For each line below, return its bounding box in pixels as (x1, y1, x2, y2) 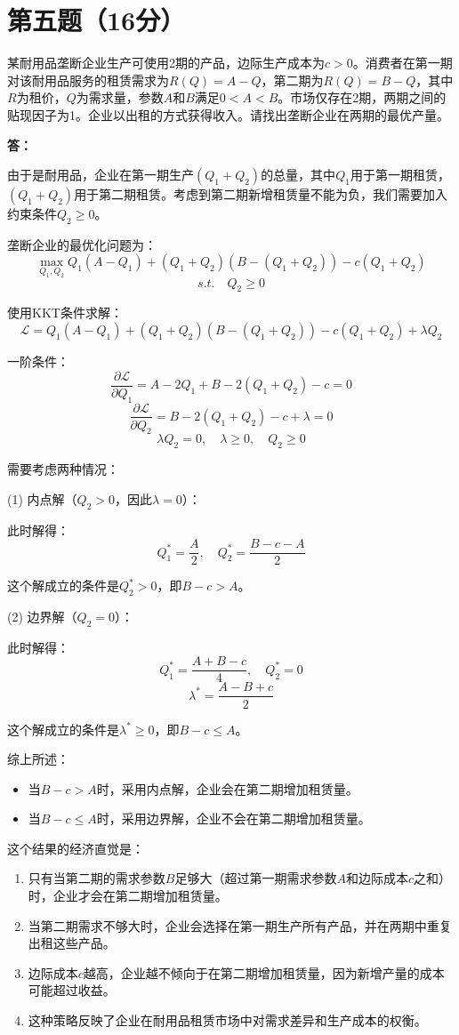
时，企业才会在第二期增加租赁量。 (28, 887, 228, 905)
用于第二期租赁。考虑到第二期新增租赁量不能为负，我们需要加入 (74, 185, 448, 204)
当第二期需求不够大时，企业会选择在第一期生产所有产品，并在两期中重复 (28, 916, 452, 935)
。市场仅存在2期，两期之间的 (278, 88, 447, 107)
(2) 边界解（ (7, 607, 77, 625)
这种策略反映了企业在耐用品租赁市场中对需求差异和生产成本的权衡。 (28, 1011, 427, 1030)
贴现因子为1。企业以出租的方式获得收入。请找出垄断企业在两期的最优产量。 (7, 105, 449, 124)
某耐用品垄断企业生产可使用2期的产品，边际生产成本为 (7, 53, 325, 72)
